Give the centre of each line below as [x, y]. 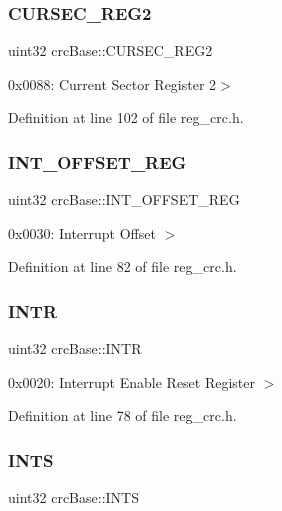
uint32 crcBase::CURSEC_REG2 [110, 50]
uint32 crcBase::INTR [75, 348]
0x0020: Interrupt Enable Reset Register [132, 381]
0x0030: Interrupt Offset [82, 232]
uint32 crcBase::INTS [73, 497]
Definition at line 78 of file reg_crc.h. [122, 415]
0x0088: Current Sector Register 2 [112, 83]
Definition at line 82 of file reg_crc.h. [122, 266]
